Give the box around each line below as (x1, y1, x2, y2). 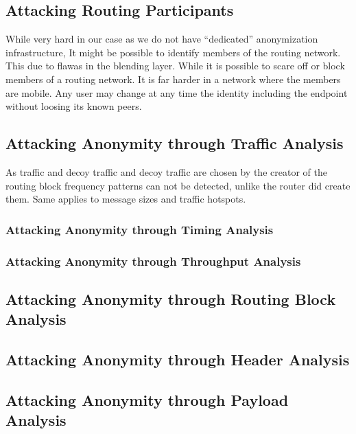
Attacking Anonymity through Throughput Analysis (5, 252, 301, 269)
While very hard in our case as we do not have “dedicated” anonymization (5, 32, 318, 46)
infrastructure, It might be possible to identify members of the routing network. (5, 45, 341, 59)
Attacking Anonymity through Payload (5, 389, 289, 410)
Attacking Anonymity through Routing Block (5, 288, 336, 309)
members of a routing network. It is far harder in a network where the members (5, 71, 341, 86)
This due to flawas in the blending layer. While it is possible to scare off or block (5, 58, 345, 73)
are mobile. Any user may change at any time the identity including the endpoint (5, 85, 348, 100)
